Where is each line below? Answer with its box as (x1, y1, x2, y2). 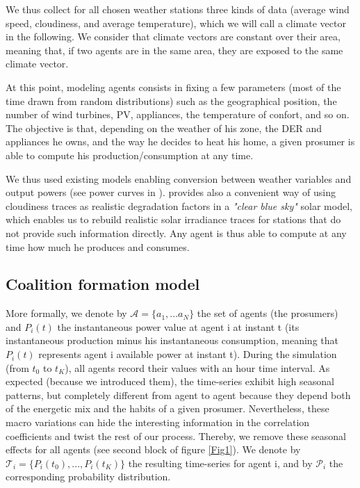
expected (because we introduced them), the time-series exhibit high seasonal (6, 374, 334, 389)
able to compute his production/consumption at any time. (6, 147, 254, 162)
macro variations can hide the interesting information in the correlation (6, 415, 310, 430)
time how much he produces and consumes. (6, 239, 190, 254)
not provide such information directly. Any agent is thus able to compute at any (6, 225, 347, 240)
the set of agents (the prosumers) (197, 306, 338, 320)
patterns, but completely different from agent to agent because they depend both (6, 387, 351, 402)
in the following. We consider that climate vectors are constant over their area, (6, 29, 341, 44)
